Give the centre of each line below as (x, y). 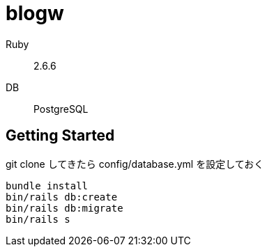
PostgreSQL (61, 109)
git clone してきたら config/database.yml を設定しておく (135, 164)
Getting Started (60, 136)
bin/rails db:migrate (64, 208)
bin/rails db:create (62, 197)
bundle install (47, 186)
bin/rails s (38, 219)
